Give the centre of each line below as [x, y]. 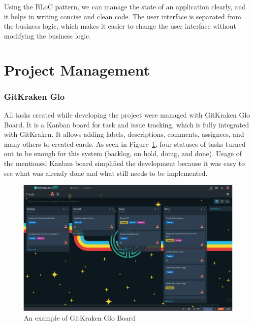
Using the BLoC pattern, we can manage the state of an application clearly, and [125, 6]
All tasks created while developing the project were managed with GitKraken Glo [127, 114]
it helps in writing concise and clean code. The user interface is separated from [123, 16]
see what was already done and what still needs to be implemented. [106, 173]
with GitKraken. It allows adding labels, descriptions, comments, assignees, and [124, 134]
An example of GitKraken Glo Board [79, 317]
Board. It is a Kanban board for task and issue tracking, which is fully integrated [127, 124]
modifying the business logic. [48, 35]
